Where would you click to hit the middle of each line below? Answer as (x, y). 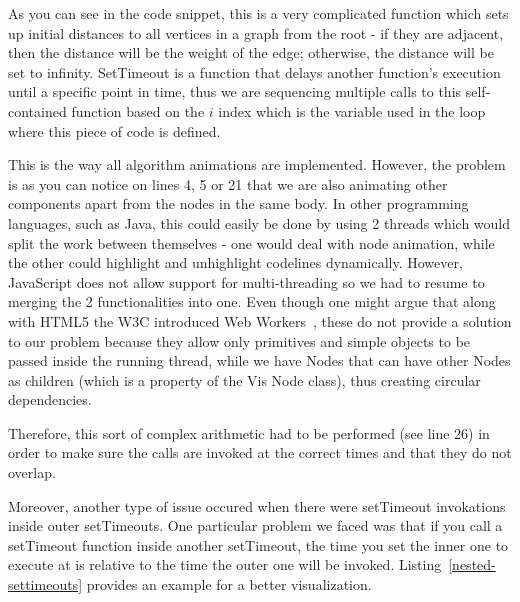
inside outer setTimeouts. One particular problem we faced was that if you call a (255, 525)
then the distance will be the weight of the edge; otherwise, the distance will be (251, 52)
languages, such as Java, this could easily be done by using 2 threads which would (259, 222)
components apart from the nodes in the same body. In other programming (238, 203)
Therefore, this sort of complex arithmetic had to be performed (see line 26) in (249, 432)
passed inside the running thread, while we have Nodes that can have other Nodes (259, 360)
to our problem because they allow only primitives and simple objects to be (239, 340)
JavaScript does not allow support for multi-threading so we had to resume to (246, 281)
